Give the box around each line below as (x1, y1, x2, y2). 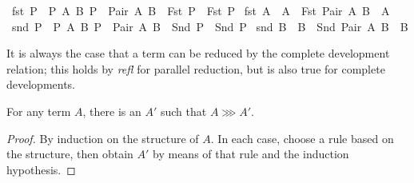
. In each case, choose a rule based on (210, 129, 394, 146)
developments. (6, 76, 76, 93)
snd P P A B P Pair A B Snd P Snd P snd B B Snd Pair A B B (11, 18, 408, 34)
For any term (6, 102, 71, 119)
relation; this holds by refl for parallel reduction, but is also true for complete (6, 60, 385, 77)
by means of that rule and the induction (153, 145, 349, 162)
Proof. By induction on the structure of (6, 129, 199, 146)
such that (160, 102, 207, 119)
